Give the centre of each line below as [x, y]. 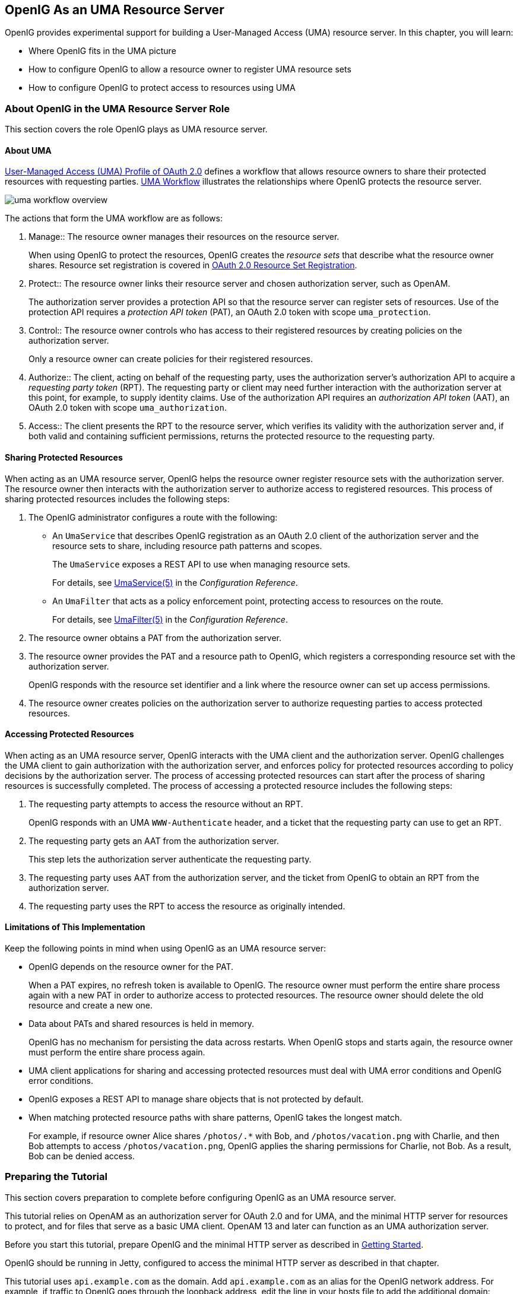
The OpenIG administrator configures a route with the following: [153, 517]
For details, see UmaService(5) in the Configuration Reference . [175, 582]
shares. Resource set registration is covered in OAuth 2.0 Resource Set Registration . [193, 265]
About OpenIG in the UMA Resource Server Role [117, 108]
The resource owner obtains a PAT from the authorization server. [155, 638]
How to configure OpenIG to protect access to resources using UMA [162, 88]
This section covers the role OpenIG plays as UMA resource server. [136, 129]
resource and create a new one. [91, 1006]
